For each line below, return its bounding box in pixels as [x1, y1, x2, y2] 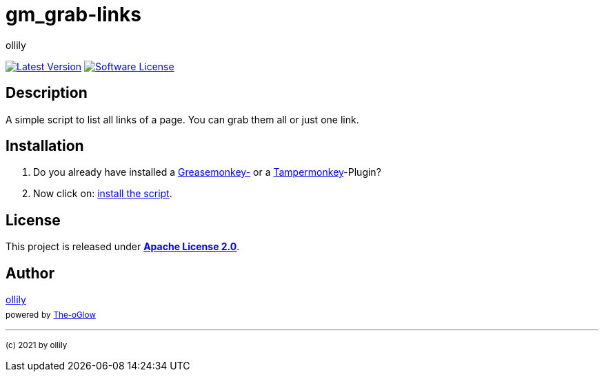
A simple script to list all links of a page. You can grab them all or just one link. [6, 113, 359, 125]
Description [6, 84, 88, 102]
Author [6, 264, 54, 282]
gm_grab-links [6, 3, 141, 26]
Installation [6, 137, 84, 155]
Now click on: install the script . [33, 187, 172, 200]
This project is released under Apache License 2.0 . [6, 241, 240, 253]
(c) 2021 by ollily [6, 340, 68, 350]
